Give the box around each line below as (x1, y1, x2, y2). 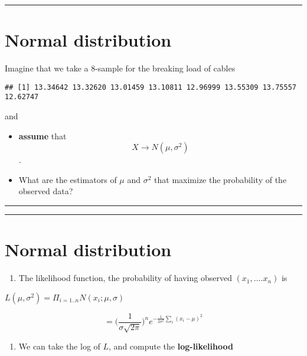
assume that (18, 129, 67, 142)
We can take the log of (18, 340, 100, 352)
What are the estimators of (18, 173, 117, 185)
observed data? (18, 185, 73, 197)
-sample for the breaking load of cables (95, 62, 236, 74)
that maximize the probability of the (154, 173, 287, 185)
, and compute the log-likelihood (109, 340, 233, 352)
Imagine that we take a (5, 62, 89, 74)
